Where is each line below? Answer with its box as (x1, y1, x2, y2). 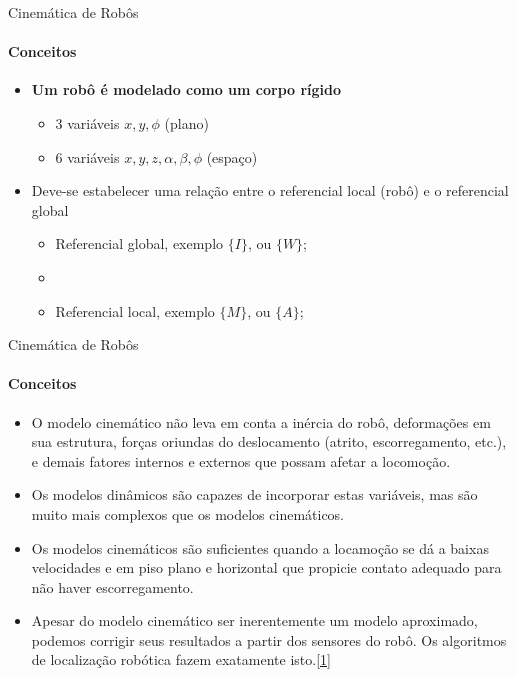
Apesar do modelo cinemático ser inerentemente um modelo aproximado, (31, 610, 478, 631)
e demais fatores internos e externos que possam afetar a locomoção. (31, 450, 451, 471)
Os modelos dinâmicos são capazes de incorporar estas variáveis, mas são (31, 484, 478, 505)
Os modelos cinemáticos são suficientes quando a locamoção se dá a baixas (31, 537, 489, 558)
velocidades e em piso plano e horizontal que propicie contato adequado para (31, 557, 502, 578)
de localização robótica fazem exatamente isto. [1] (31, 649, 331, 670)
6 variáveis (55, 146, 120, 167)
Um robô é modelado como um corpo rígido (31, 79, 342, 100)
